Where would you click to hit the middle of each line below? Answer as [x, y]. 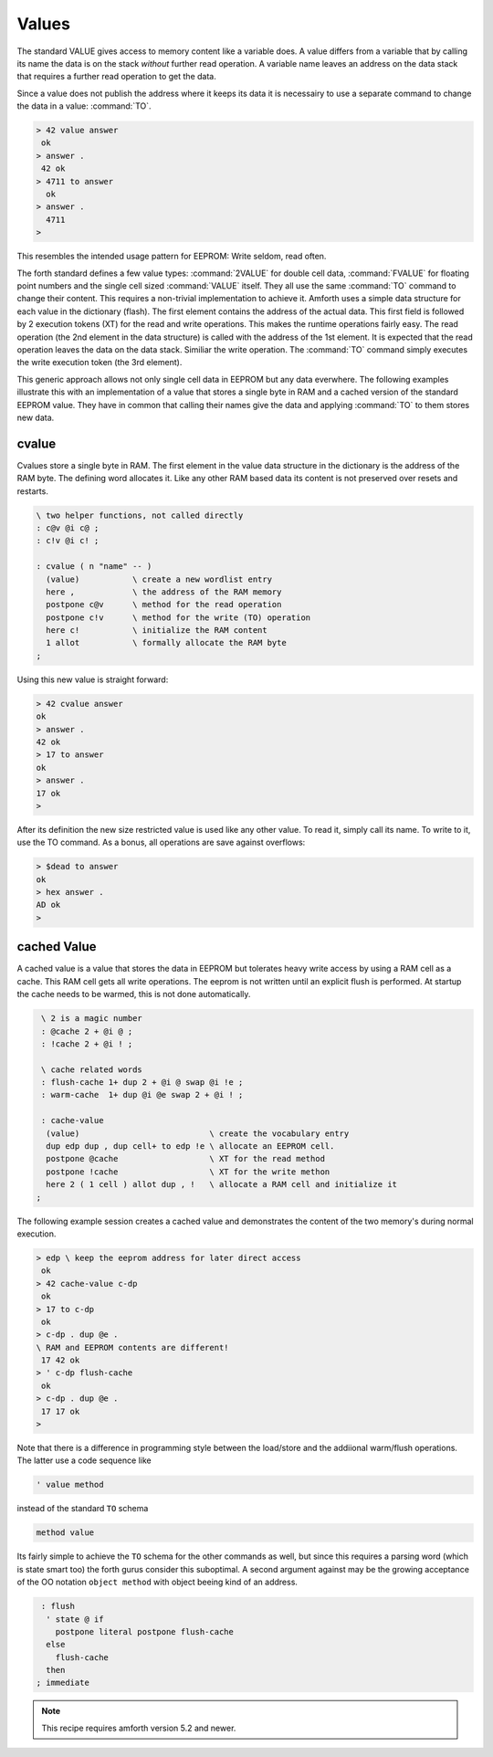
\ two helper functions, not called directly [140, 515]
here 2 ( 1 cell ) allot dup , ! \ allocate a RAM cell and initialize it [221, 1184]
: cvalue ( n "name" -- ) [94, 567]
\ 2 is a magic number [92, 1019]
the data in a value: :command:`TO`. [84, 106]
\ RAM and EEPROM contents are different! [132, 1347]
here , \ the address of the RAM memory [164, 592]
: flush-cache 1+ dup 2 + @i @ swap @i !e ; [142, 1083]
